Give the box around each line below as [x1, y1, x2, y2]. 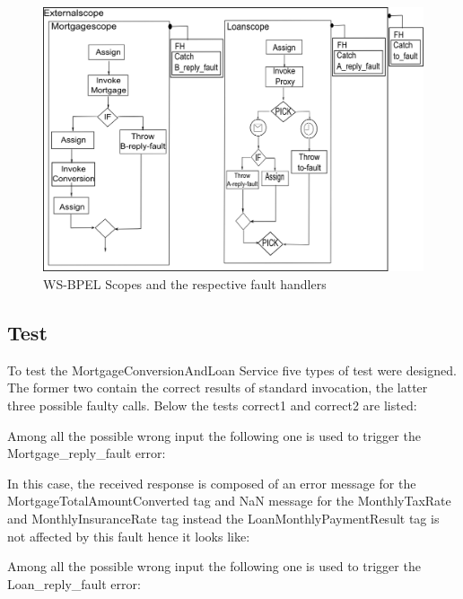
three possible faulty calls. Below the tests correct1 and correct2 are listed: [7, 395, 417, 414]
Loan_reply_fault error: [7, 574, 141, 593]
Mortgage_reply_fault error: [7, 444, 166, 462]
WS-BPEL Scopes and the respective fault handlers [43, 274, 327, 293]
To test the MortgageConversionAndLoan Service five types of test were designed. [7, 360, 457, 379]
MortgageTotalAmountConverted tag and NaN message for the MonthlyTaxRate [7, 491, 451, 510]
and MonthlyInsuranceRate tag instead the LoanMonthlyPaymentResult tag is [7, 508, 440, 527]
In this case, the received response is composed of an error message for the [7, 473, 416, 492]
